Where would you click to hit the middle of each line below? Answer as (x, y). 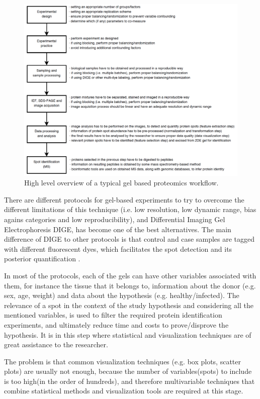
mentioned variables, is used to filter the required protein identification (113, 315)
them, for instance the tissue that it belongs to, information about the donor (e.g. (130, 285)
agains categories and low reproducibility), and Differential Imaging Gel (115, 219)
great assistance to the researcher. (56, 344)
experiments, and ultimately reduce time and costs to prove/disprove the (116, 324)
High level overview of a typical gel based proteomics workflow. (121, 183)
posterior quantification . (42, 259)
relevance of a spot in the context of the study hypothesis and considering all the (129, 305)
